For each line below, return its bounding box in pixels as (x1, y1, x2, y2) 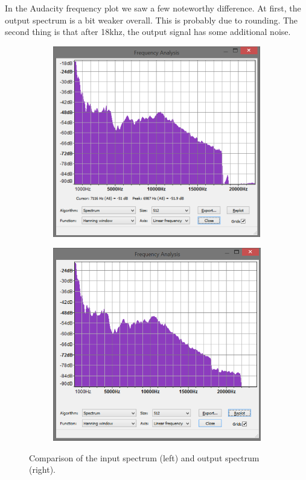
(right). (29, 463, 56, 476)
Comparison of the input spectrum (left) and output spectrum (29, 451, 260, 464)
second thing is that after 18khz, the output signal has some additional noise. (5, 25, 291, 38)
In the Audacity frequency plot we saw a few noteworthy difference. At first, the (5, 2, 301, 14)
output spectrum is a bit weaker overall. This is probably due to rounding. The (5, 13, 298, 26)
